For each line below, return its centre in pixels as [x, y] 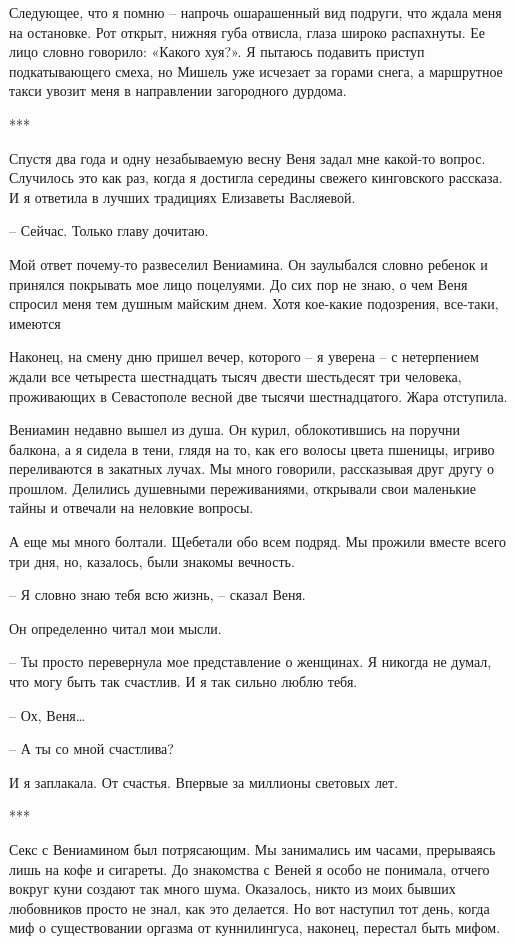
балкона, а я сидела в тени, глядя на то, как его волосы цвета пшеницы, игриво [252, 448]
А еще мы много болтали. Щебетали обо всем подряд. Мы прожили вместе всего [258, 541]
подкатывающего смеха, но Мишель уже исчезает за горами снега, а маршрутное [256, 70]
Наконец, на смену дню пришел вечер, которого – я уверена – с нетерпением [244, 356]
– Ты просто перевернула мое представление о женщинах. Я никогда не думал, [250, 661]
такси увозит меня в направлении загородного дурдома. [178, 90]
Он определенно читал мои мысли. [115, 627]
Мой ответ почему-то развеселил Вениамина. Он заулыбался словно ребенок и [248, 263]
